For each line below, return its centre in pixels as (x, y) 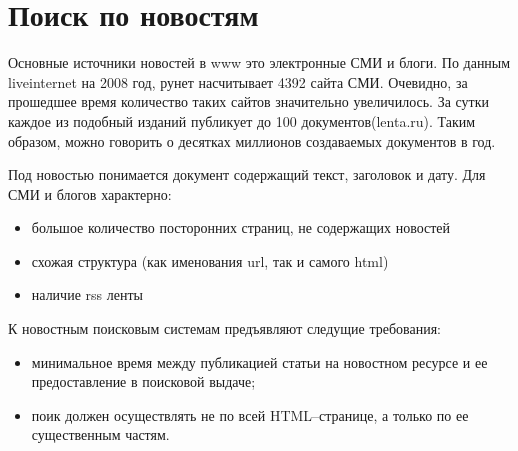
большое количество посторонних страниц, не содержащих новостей (241, 227)
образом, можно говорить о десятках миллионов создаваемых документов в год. (252, 140)
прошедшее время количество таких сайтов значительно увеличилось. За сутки (248, 101)
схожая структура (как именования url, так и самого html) (210, 260)
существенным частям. (100, 434)
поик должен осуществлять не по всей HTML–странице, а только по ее (250, 414)
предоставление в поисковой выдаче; (143, 381)
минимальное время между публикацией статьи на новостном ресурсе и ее (259, 361)
